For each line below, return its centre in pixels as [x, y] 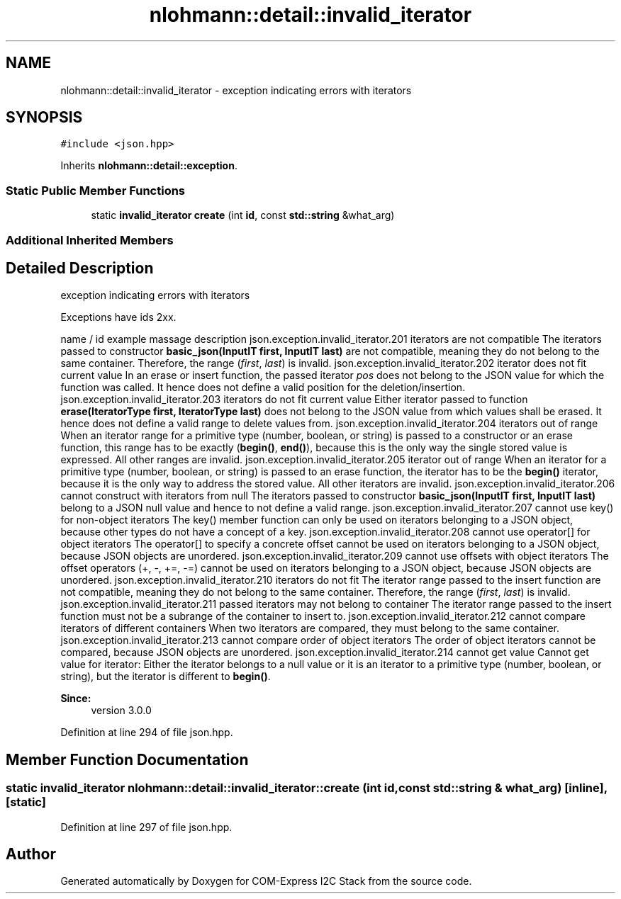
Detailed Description [80, 268]
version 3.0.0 [121, 711]
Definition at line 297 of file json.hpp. [146, 827]
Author [31, 854]
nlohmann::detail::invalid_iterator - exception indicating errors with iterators [236, 90]
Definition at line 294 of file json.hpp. [147, 733]
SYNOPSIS [44, 118]
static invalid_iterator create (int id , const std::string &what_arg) [243, 215]
